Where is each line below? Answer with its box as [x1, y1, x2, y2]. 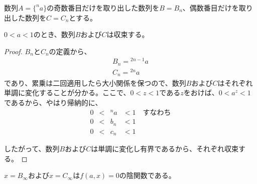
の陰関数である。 [119, 170, 176, 180]
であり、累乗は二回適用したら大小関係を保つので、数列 [4, 77, 186, 88]
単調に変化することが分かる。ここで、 [4, 87, 131, 98]
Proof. [4, 46, 23, 56]
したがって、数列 [4, 143, 60, 154]
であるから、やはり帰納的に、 [4, 97, 102, 107]
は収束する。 [106, 29, 149, 40]
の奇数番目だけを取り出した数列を [47, 3, 160, 13]
